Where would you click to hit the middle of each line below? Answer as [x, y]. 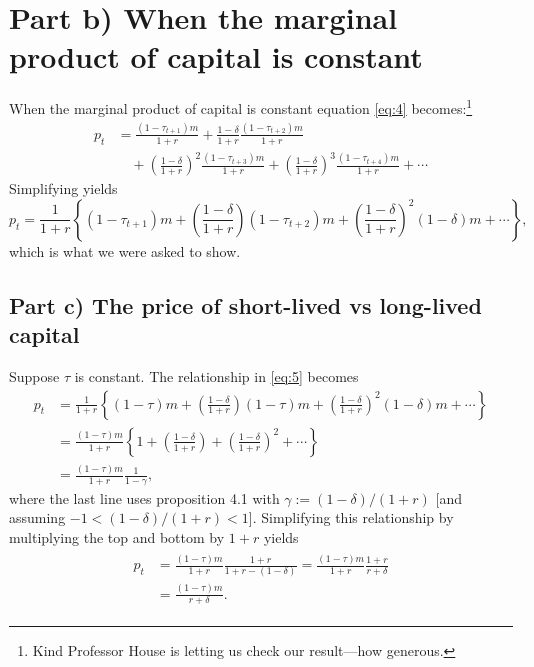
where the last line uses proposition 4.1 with [144, 497]
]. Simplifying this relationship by [351, 517]
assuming [37, 517]
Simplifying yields [63, 188]
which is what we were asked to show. [125, 250]
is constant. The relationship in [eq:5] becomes [216, 376]
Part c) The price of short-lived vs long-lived [245, 304]
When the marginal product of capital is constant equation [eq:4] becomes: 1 [241, 106]
